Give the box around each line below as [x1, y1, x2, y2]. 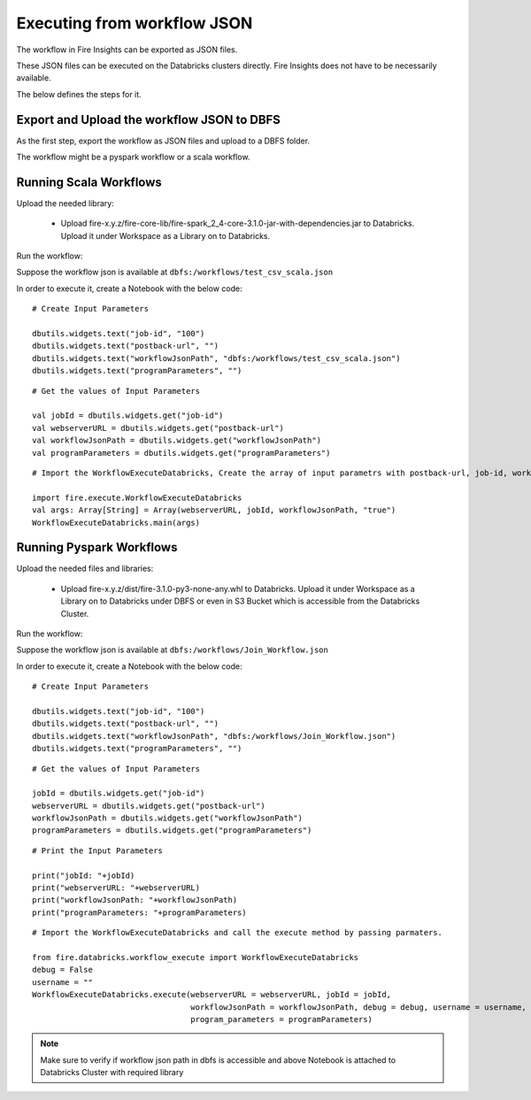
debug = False [32, 965, 93, 975]
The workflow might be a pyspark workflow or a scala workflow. [16, 151, 250, 163]
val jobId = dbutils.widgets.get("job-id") [32, 411, 224, 420]
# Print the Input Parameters [32, 845, 164, 856]
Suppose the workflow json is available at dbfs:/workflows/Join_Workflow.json [16, 644, 329, 655]
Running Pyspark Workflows [16, 540, 178, 555]
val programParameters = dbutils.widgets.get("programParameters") [32, 448, 331, 458]
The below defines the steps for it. [16, 88, 142, 99]
